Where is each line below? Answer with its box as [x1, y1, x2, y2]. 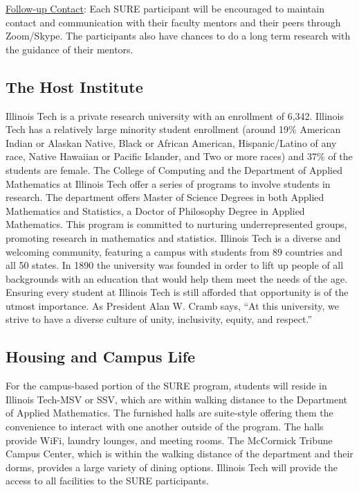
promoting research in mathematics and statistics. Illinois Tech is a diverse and [6, 230, 341, 245]
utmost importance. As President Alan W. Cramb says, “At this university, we [6, 298, 339, 313]
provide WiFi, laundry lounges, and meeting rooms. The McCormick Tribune [6, 432, 333, 447]
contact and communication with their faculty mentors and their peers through [6, 15, 341, 29]
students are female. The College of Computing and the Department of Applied [6, 162, 342, 177]
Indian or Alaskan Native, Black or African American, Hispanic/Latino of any [6, 135, 337, 150]
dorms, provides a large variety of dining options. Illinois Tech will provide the [6, 459, 338, 474]
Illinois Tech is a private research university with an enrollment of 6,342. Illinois [6, 108, 344, 123]
